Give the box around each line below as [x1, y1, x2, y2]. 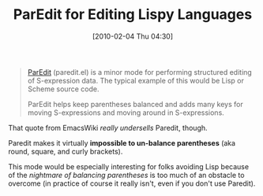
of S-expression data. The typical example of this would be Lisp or [27, 76, 245, 85]
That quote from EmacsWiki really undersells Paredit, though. [8, 123, 208, 132]
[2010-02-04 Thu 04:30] [92, 31, 174, 41]
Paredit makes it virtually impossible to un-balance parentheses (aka [8, 138, 235, 147]
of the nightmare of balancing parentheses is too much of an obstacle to [8, 170, 245, 179]
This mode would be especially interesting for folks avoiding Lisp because [8, 161, 250, 171]
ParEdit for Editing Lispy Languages [13, 6, 253, 24]
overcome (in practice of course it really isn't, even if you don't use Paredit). [8, 179, 256, 188]
